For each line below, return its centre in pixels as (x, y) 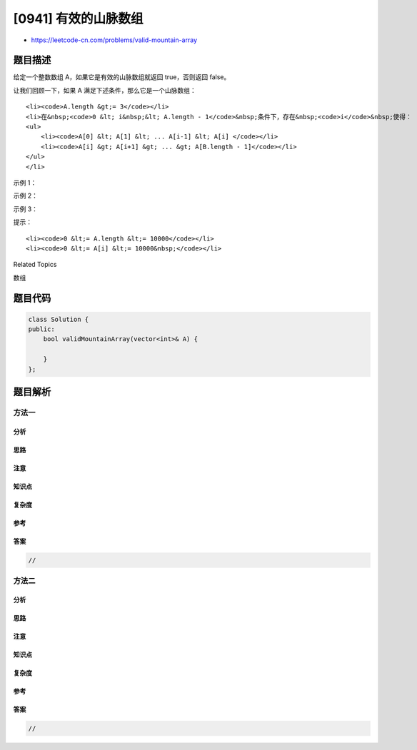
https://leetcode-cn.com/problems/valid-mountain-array (114, 40)
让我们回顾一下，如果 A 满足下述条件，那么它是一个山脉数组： (105, 90)
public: (41, 329)
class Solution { (59, 319)
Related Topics (35, 265)
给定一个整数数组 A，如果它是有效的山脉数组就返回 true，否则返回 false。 (122, 77)
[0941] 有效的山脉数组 (78, 19)
